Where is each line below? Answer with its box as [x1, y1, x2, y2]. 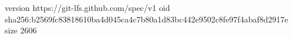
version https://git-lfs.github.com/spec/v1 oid [5, 2, 170, 13]
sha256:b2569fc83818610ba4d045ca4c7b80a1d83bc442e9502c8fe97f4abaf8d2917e [5, 13, 288, 25]
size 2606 [5, 24, 37, 36]
